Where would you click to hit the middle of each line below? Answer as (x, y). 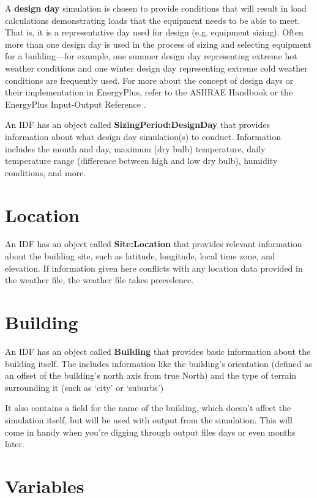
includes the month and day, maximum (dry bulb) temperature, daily (135, 148)
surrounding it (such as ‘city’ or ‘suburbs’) (84, 387)
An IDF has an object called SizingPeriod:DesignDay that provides (138, 124)
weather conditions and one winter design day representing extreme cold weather (156, 68)
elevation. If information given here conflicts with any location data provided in (154, 268)
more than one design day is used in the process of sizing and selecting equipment (158, 44)
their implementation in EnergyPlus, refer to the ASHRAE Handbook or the (149, 92)
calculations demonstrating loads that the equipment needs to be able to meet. (153, 20)
